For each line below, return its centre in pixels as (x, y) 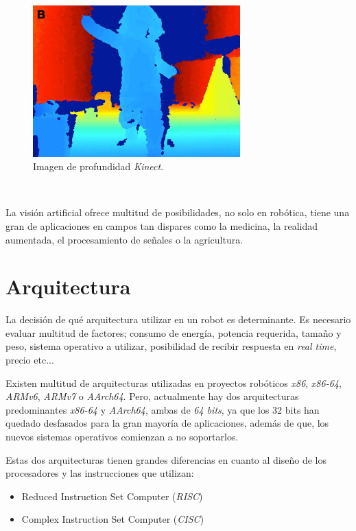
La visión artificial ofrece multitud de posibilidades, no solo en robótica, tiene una (178, 212)
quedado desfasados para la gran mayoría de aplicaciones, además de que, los (167, 423)
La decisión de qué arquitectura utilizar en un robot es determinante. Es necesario (178, 319)
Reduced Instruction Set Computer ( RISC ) (112, 496)
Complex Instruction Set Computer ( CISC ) (113, 519)
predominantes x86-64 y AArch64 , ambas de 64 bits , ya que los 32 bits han (163, 409)
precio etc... (30, 360)
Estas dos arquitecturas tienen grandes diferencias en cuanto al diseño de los (166, 459)
